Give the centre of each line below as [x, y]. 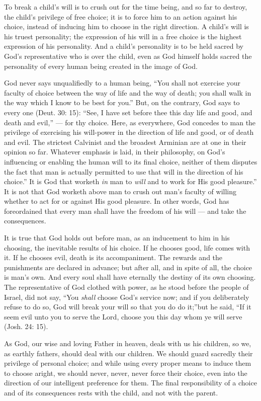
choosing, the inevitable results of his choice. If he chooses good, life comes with [127, 247]
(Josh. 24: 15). [26, 326]
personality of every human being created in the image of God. [101, 66]
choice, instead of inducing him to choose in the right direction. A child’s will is [126, 26]
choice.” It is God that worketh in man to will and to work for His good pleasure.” [130, 181]
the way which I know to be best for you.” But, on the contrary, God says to [122, 102]
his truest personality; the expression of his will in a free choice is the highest [123, 36]
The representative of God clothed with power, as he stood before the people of [126, 287]
